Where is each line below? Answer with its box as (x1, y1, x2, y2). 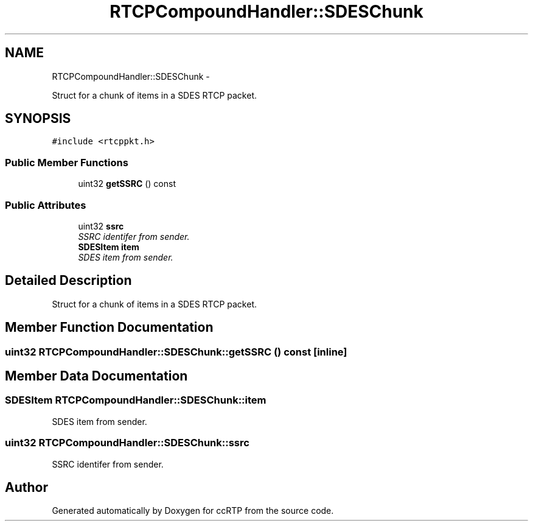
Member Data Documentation (5, 368, 188, 384)
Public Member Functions (5, 156, 128, 169)
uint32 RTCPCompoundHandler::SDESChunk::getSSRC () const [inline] (5, 345, 347, 358)
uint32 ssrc (78, 220, 124, 231)
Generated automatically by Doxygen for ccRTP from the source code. (52, 505, 334, 516)
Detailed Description (5, 273, 132, 289)
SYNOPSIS (5, 111, 71, 127)
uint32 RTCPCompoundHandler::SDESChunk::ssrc (5, 437, 249, 449)
